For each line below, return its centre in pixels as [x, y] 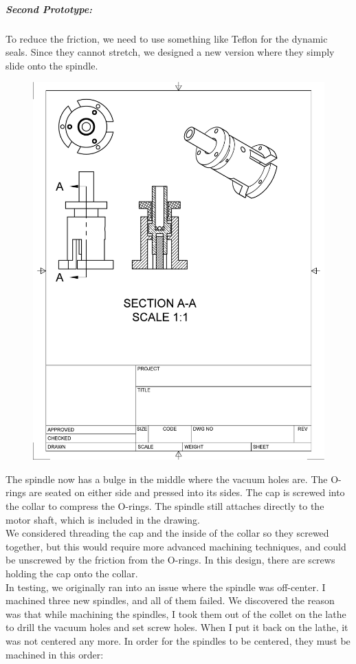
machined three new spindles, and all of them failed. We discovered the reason [170, 600]
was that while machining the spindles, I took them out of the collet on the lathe [176, 613]
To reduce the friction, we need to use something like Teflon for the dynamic [167, 38]
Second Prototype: [49, 9]
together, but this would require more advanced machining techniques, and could [176, 546]
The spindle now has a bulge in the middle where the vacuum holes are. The [167, 479]
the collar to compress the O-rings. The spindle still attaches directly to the [165, 506]
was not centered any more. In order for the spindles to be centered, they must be [178, 640]
